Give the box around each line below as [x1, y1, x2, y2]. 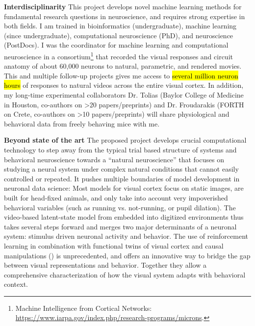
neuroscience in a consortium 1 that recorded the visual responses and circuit [4, 50, 233, 61]
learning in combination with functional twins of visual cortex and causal [4, 240, 224, 251]
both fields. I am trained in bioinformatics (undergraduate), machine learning [4, 21, 237, 31]
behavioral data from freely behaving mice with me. [4, 118, 160, 128]
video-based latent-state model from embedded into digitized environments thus [4, 212, 244, 222]
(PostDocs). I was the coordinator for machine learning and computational [4, 40, 229, 50]
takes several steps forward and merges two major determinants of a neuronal [4, 221, 237, 231]
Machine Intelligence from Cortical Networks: [15, 302, 152, 313]
